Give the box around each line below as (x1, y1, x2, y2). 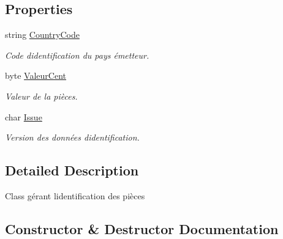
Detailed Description (5, 161, 139, 180)
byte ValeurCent (5, 69, 66, 82)
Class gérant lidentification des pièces (5, 189, 145, 202)
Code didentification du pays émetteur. (5, 48, 149, 61)
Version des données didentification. (5, 131, 140, 144)
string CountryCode (5, 28, 80, 41)
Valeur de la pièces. (5, 89, 78, 102)
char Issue (5, 110, 42, 123)
